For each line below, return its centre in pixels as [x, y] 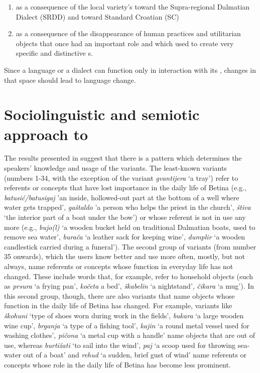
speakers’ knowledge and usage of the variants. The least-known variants [115, 168]
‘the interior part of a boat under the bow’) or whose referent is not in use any [125, 217]
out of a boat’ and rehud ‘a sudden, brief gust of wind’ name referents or [135, 355]
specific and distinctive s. [54, 53]
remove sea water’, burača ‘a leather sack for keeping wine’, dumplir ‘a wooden [125, 237]
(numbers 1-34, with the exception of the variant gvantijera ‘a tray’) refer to [121, 177]
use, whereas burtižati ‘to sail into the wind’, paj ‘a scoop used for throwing [120, 345]
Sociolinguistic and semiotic [102, 114]
